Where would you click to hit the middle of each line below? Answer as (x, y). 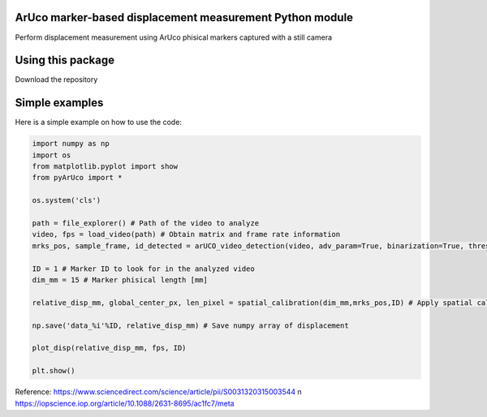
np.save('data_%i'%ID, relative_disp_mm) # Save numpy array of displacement (190, 325)
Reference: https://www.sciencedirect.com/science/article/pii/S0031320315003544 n (158, 392)
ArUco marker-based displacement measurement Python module (184, 17)
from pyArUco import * (77, 178)
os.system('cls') (67, 200)
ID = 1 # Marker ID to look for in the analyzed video (143, 269)
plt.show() (54, 371)
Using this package (65, 60)
